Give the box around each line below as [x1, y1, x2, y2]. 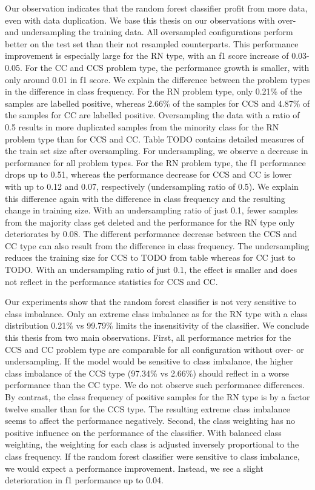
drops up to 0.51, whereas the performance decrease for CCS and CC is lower [5, 168, 292, 181]
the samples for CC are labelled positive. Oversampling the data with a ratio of [5, 109, 300, 121]
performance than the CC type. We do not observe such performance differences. [5, 378, 305, 391]
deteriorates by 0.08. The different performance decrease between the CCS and [5, 227, 297, 240]
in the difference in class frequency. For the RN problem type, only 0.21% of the [5, 85, 302, 98]
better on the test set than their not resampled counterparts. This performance [5, 37, 299, 50]
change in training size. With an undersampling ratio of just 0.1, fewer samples [5, 204, 298, 216]
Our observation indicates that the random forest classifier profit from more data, [5, 2, 308, 14]
